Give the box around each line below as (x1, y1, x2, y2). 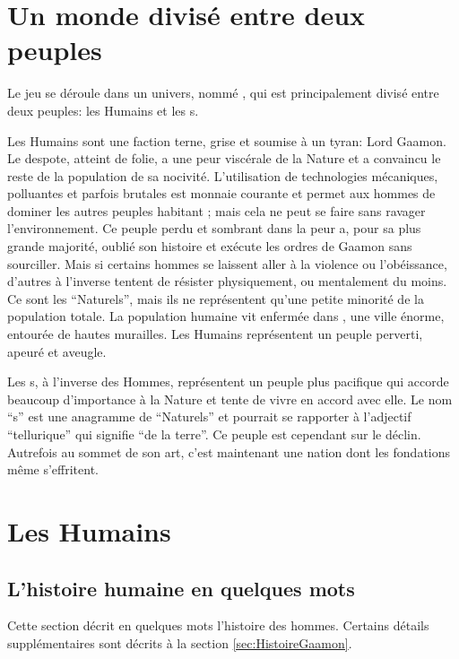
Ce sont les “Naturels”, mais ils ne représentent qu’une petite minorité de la (7, 289, 424, 308)
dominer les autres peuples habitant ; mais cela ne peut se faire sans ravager (7, 201, 426, 220)
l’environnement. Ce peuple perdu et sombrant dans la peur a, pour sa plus (7, 219, 421, 238)
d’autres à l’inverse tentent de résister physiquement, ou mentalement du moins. (7, 272, 447, 290)
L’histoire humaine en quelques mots (7, 574, 355, 602)
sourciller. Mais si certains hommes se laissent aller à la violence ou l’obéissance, (7, 254, 447, 273)
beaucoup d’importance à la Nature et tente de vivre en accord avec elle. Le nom (7, 389, 453, 408)
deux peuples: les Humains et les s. (7, 100, 199, 119)
